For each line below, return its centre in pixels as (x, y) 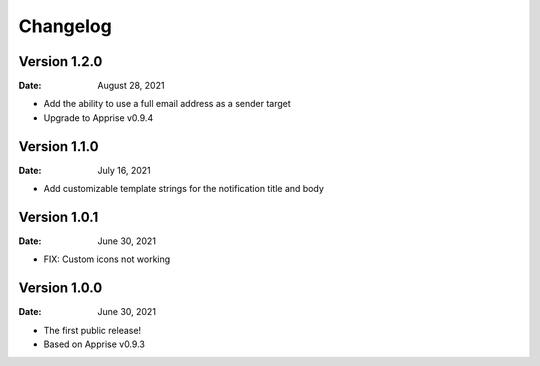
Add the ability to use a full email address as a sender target (167, 104)
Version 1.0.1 (58, 216)
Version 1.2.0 (60, 61)
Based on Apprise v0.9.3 (94, 344)
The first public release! (92, 330)
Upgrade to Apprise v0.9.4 (98, 117)
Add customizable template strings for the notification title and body (184, 189)
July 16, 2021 (124, 170)
